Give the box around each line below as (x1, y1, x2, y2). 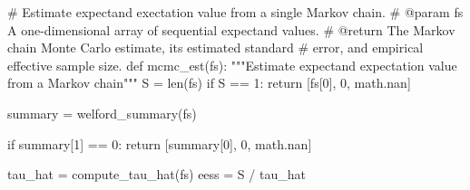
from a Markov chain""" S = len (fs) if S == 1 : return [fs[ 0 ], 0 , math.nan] (7, 73, 411, 92)
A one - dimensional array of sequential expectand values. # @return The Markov (7, 20, 455, 39)
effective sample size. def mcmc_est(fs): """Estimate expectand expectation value (7, 55, 457, 74)
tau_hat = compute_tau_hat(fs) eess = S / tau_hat (7, 165, 306, 184)
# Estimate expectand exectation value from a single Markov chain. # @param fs (7, 3, 464, 21)
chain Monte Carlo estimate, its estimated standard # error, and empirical (7, 38, 424, 57)
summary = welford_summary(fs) (7, 103, 197, 122)
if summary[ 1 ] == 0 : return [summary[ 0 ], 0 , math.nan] (7, 134, 312, 153)
